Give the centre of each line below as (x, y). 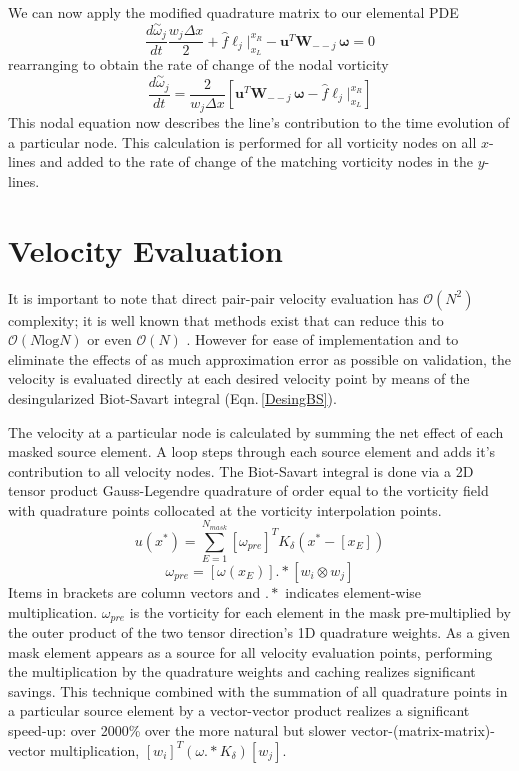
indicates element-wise (353, 592)
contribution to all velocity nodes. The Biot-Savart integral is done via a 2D (241, 470)
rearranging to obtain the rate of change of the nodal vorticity (198, 64)
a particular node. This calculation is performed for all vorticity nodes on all (242, 141)
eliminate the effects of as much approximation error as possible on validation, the (259, 358)
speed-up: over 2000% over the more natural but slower (177, 730)
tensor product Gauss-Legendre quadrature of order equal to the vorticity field (248, 490)
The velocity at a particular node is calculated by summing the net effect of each (256, 431)
